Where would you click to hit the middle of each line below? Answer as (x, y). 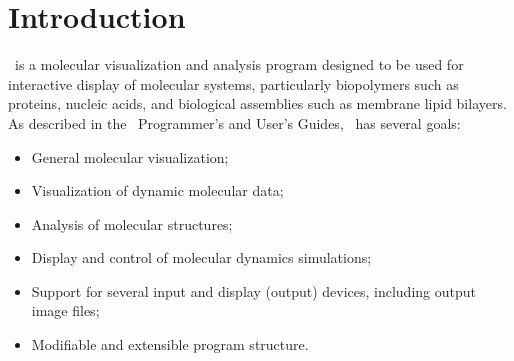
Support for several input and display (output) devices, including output (253, 290)
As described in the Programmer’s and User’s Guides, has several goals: (234, 122)
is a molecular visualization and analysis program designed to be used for (239, 64)
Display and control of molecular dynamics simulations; (201, 257)
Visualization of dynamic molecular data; (157, 190)
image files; (65, 310)
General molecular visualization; (130, 156)
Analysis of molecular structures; (132, 223)
